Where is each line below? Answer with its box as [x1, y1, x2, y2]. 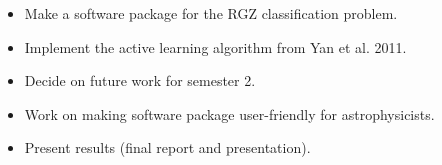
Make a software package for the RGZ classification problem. [24, 3, 398, 23]
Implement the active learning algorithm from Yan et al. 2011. [24, 36, 407, 57]
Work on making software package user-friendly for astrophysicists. [24, 103, 435, 124]
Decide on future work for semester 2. [24, 70, 256, 91]
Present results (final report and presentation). [24, 137, 311, 158]
